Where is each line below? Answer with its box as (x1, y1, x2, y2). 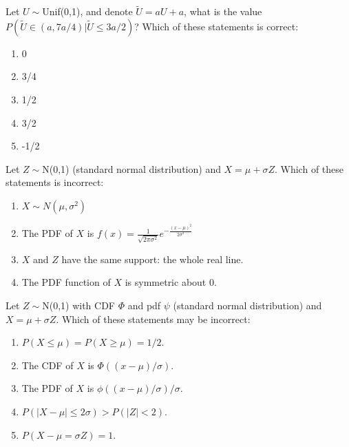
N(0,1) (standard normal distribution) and (42, 161, 221, 176)
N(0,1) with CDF (42, 298, 116, 313)
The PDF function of (21, 275, 111, 289)
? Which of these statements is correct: (134, 19, 299, 33)
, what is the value (184, 4, 262, 19)
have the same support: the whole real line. (61, 251, 244, 266)
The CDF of (21, 357, 74, 372)
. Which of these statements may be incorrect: (56, 311, 251, 326)
